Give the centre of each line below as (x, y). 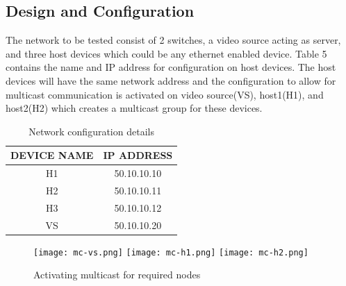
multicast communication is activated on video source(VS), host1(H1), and (165, 94)
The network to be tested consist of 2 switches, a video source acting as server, (173, 40)
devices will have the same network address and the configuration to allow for (171, 80)
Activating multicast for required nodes (117, 275)
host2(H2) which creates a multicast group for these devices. (134, 108)
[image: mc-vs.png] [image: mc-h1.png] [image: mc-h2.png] (171, 252)
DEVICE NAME (52, 155)
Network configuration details (91, 131)
